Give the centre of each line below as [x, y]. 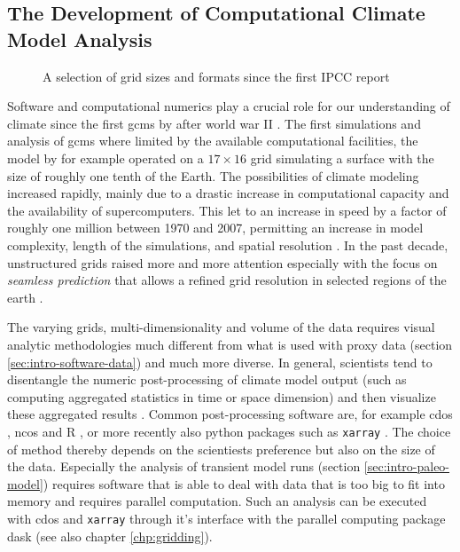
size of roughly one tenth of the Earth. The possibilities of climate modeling [213, 175]
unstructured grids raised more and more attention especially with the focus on [222, 262]
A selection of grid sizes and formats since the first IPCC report [216, 76]
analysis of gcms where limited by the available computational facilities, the [213, 141]
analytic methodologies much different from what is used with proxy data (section [230, 344]
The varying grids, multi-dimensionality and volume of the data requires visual [221, 327]
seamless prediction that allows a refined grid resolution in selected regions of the [227, 280]
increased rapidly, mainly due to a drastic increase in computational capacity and [228, 193]
